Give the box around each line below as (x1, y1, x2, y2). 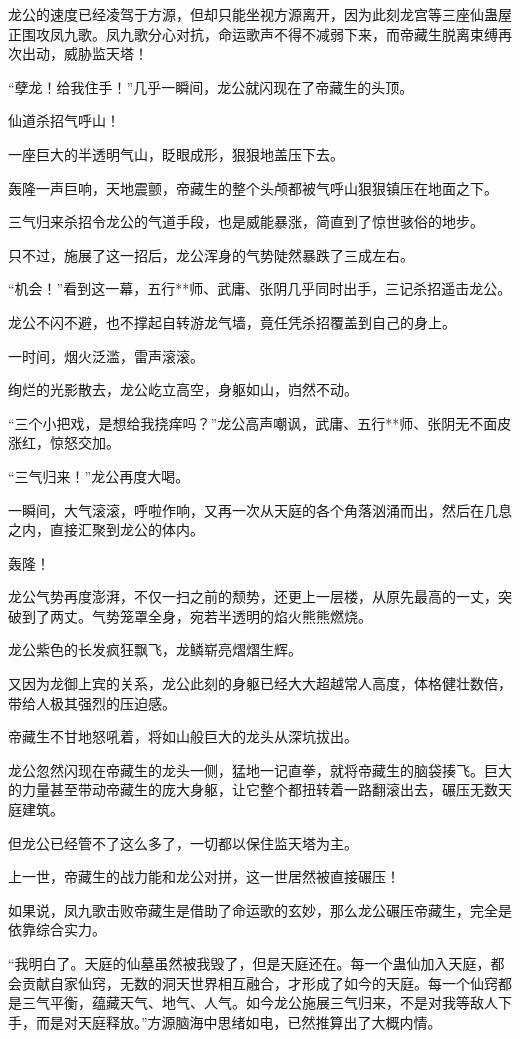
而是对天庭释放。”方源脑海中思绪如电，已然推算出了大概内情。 (35, 1011, 442, 1032)
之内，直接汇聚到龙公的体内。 (8, 519, 204, 540)
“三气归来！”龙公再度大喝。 (8, 465, 190, 486)
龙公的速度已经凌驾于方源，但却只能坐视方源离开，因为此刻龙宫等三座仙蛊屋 (8, 4, 512, 24)
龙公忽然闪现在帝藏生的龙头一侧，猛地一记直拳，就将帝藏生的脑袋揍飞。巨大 (8, 759, 512, 780)
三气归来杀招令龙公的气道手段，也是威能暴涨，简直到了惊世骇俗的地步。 (8, 211, 484, 232)
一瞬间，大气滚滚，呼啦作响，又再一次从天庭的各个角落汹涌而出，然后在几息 (8, 499, 512, 520)
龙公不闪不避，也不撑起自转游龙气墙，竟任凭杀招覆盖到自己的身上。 (8, 311, 456, 332)
